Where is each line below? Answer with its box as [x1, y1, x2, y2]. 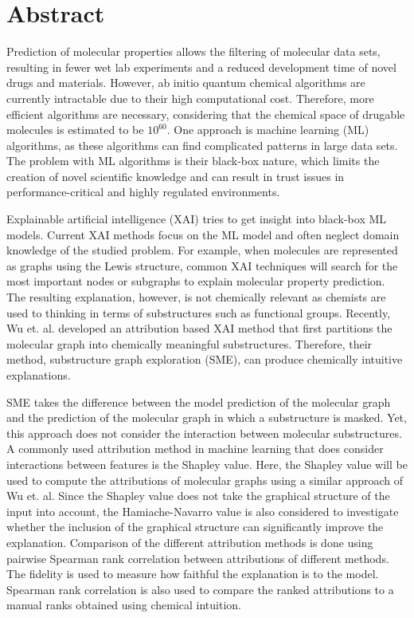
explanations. [6, 367, 71, 383]
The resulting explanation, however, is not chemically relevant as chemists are [6, 289, 386, 305]
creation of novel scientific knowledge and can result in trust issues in [6, 167, 345, 184]
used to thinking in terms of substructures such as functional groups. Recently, [6, 304, 391, 321]
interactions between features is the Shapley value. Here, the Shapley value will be [6, 455, 408, 472]
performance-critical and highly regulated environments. [6, 183, 280, 200]
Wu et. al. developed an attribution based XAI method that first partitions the [6, 320, 393, 337]
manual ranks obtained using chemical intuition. [6, 596, 242, 613]
